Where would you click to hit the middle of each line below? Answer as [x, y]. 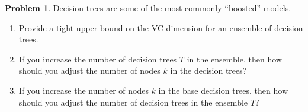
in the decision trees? [208, 70]
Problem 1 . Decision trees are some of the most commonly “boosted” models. [148, 8]
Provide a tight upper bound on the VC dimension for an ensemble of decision [161, 27]
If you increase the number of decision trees [98, 59]
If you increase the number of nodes [84, 90]
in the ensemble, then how [234, 59]
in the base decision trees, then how [223, 90]
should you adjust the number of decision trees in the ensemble [133, 102]
